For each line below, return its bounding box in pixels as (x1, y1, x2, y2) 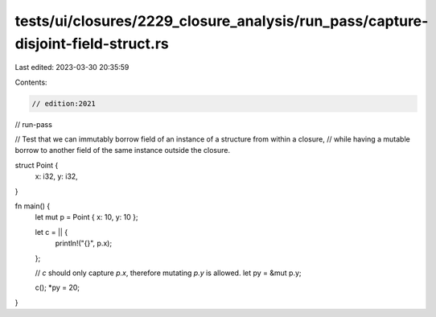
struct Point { (14, 160, 59, 170)
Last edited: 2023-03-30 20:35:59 (14, 63, 130, 72)
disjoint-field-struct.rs (14, 35, 169, 52)
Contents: (14, 77, 47, 87)
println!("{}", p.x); (55, 238, 113, 249)
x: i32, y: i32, (35, 171, 78, 181)
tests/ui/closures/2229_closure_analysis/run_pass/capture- (14, 12, 429, 30)
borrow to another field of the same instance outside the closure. (14, 146, 231, 155)
